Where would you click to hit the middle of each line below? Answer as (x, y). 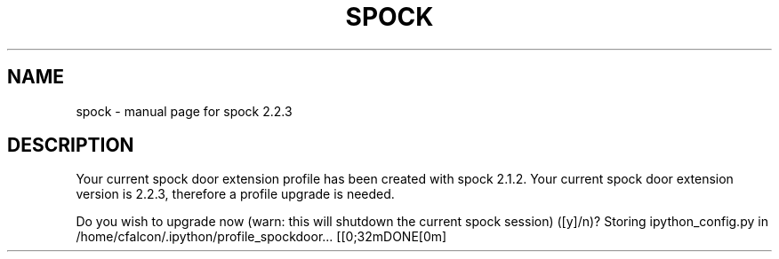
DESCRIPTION (71, 145)
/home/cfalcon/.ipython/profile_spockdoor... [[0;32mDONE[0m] (261, 237)
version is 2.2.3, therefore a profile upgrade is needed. (235, 194)
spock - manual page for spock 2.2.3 (184, 111)
